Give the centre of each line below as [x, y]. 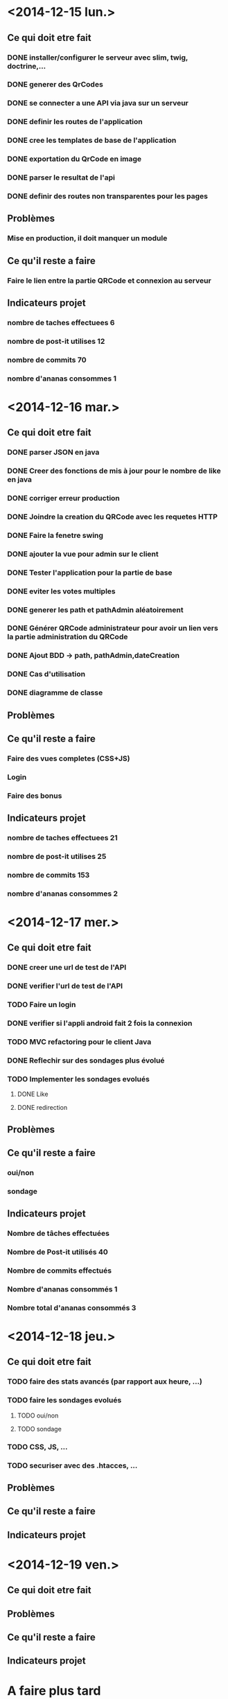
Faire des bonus [35, 796]
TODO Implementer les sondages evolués [79, 1079]
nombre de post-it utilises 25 [57, 856]
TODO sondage [40, 1429]
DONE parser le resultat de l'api [61, 177]
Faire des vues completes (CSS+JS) [69, 758]
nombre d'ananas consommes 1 [62, 378]
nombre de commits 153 [49, 875]
